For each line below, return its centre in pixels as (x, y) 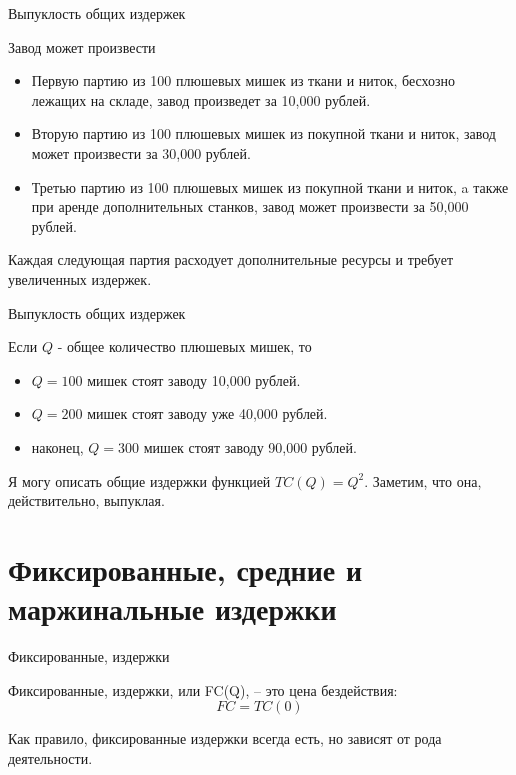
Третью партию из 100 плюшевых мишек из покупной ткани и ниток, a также (270, 186)
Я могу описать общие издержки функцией (139, 480)
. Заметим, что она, (423, 480)
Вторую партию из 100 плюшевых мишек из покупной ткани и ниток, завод (263, 133)
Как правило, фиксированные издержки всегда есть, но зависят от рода (225, 738)
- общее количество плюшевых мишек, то (184, 346)
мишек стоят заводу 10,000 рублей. (194, 379)
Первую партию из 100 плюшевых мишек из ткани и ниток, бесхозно (243, 80)
